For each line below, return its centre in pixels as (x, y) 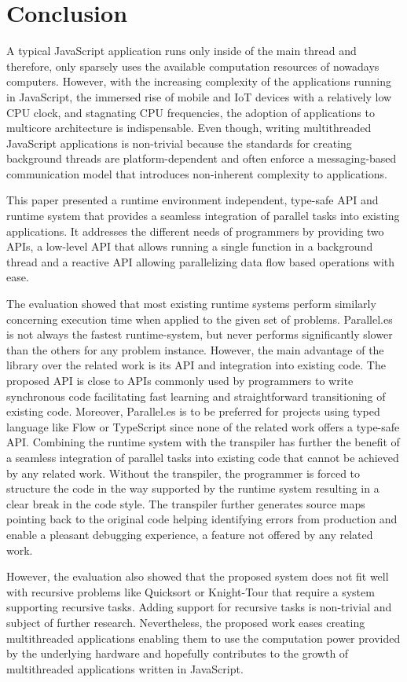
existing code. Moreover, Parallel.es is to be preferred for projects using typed (193, 411)
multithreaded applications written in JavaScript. (125, 668)
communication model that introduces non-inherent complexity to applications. (197, 173)
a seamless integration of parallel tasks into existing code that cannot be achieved (203, 457)
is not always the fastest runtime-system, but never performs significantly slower (200, 334)
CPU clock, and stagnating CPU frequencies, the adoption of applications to (191, 112)
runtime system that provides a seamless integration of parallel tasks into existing (203, 216)
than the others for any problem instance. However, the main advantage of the (195, 349)
